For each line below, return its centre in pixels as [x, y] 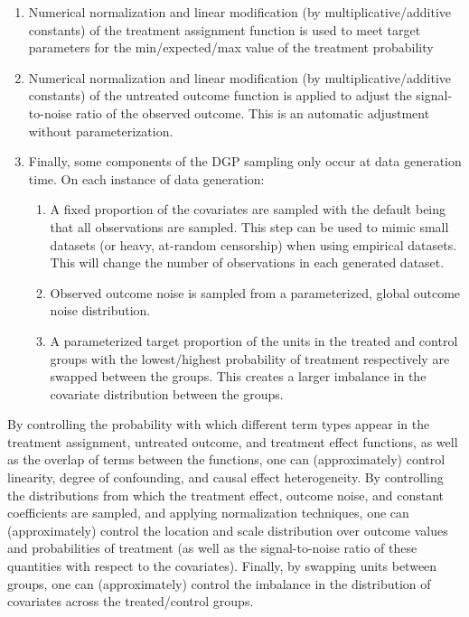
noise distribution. [100, 310]
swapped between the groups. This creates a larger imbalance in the [238, 376]
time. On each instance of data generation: [146, 178]
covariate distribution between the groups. [167, 393]
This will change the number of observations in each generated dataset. [247, 262]
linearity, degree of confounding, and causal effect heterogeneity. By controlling [225, 477]
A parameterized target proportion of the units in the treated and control [254, 340]
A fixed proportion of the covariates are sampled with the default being [248, 209]
